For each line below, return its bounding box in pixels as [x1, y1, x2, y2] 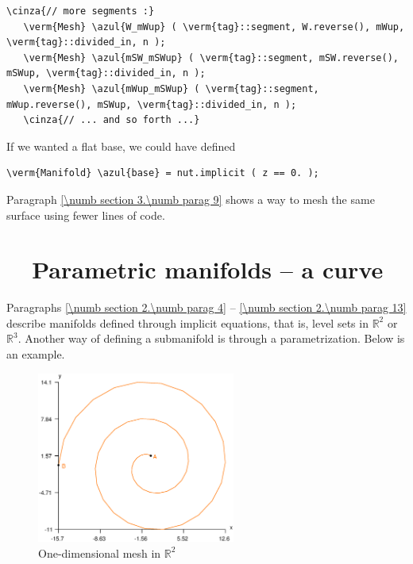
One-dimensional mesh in [38, 544, 161, 561]
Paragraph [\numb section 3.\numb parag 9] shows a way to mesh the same [6, 190, 375, 207]
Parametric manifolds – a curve [32, 253, 384, 286]
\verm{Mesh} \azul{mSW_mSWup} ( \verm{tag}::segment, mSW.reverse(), [23, 52, 399, 63]
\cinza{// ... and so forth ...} [23, 114, 200, 126]
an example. [6, 346, 65, 363]
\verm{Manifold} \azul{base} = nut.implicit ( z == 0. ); [6, 167, 319, 179]
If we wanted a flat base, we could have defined [6, 137, 236, 154]
